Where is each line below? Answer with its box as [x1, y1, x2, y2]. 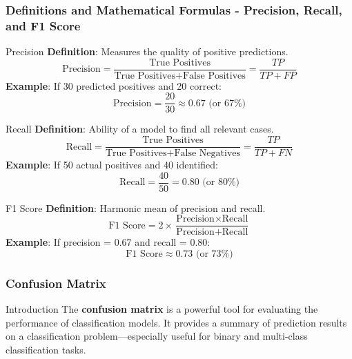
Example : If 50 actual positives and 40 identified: [6, 157, 218, 172]
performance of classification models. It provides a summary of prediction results [6, 315, 347, 329]
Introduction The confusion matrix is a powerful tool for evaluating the [6, 302, 318, 316]
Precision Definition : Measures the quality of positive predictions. [6, 44, 289, 59]
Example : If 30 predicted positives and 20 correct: [6, 78, 222, 93]
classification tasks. [6, 342, 86, 357]
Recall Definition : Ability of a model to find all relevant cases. [6, 122, 274, 136]
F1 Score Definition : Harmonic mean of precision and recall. [6, 200, 266, 215]
